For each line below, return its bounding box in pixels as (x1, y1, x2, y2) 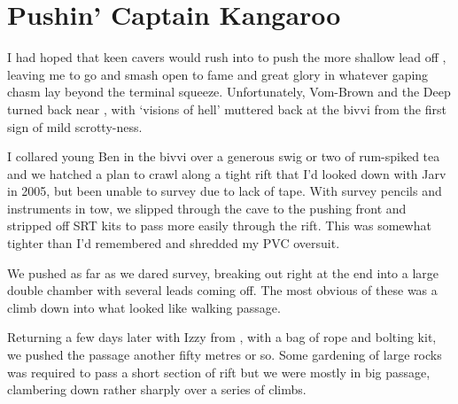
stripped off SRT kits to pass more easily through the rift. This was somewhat (7, 216, 431, 235)
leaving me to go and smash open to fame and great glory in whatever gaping (7, 65, 429, 83)
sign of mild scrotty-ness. (7, 117, 143, 136)
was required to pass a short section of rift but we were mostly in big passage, (7, 362, 431, 381)
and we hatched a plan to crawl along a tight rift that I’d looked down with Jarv (7, 164, 446, 183)
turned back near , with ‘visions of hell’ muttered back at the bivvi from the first (7, 99, 446, 118)
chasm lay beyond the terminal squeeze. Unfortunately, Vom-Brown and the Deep (7, 82, 451, 101)
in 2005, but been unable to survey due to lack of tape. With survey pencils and (7, 182, 442, 200)
